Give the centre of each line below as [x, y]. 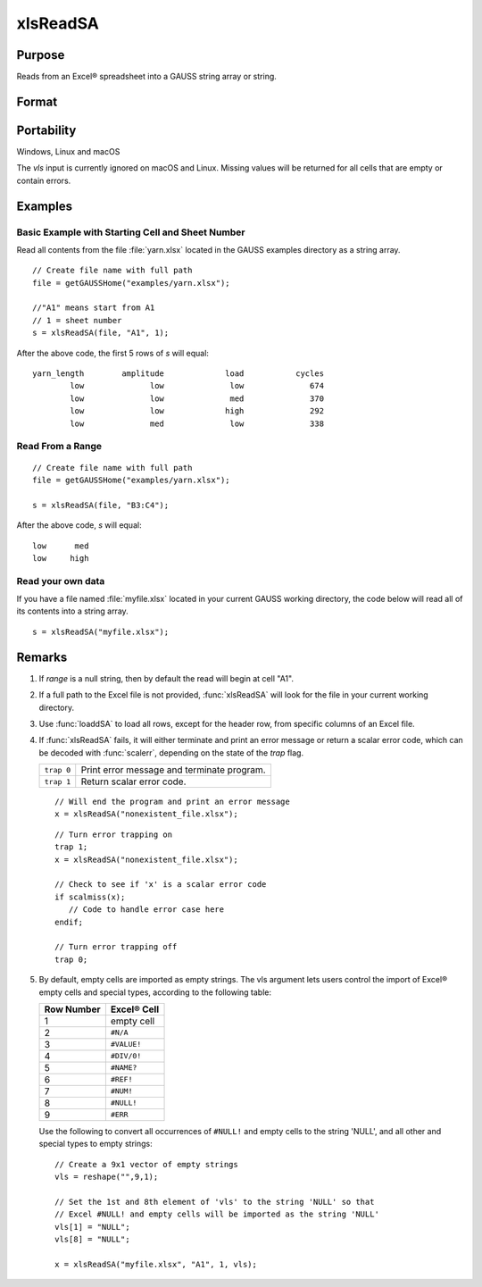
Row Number [72, 1009]
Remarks [42, 657]
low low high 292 [197, 411]
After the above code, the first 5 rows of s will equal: [113, 353]
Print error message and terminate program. [174, 770]
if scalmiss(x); [90, 897]
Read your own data [61, 581]
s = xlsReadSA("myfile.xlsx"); [101, 631]
